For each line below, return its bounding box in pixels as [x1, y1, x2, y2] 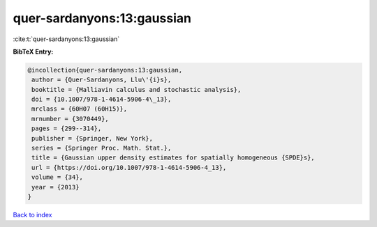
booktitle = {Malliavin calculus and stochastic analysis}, [31, 86, 242, 93]
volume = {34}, [31, 173, 84, 181]
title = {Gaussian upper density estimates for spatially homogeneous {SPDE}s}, [31, 154, 316, 162]
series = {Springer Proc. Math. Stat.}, [31, 144, 172, 152]
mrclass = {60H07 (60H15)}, [31, 105, 128, 113]
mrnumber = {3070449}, [31, 115, 110, 123]
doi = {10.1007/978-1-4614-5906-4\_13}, [31, 95, 172, 104]
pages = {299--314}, [31, 125, 102, 132]
